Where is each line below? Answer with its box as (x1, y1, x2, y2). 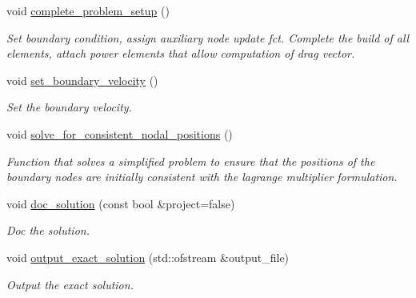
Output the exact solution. (6, 276, 134, 292)
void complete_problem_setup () (6, 2, 170, 18)
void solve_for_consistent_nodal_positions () (6, 125, 233, 142)
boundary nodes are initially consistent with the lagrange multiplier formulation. (6, 168, 398, 185)
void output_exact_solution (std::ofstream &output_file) (6, 248, 290, 265)
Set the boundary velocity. (6, 99, 132, 115)
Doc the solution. (6, 222, 90, 239)
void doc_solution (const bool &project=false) (6, 195, 235, 211)
